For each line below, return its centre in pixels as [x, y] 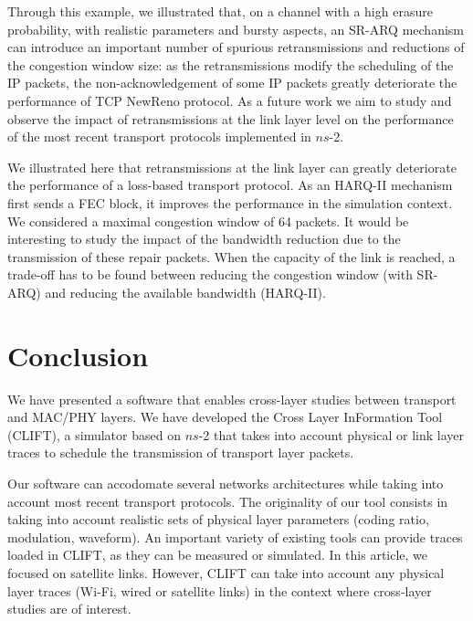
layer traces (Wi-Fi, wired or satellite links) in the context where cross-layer [220, 590]
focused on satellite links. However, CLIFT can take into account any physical [226, 572]
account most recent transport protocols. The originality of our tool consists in [228, 501]
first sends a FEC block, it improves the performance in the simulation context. [230, 202]
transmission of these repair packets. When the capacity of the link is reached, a [231, 256]
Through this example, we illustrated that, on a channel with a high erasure [220, 11]
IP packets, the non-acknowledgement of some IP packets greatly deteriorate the [232, 83]
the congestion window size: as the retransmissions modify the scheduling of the [231, 64]
